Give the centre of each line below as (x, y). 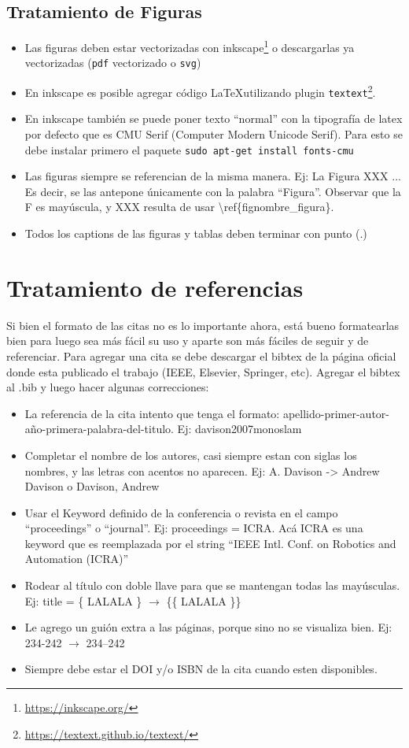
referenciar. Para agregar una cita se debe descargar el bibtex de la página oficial (201, 355)
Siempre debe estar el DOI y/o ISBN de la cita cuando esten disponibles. (201, 669)
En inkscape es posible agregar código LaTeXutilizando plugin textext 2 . (200, 91)
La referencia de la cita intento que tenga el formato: (152, 413)
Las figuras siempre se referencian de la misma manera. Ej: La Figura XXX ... (213, 176)
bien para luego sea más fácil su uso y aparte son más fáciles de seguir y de (188, 341)
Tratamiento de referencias (155, 287)
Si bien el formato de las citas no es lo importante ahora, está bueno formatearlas (203, 325)
